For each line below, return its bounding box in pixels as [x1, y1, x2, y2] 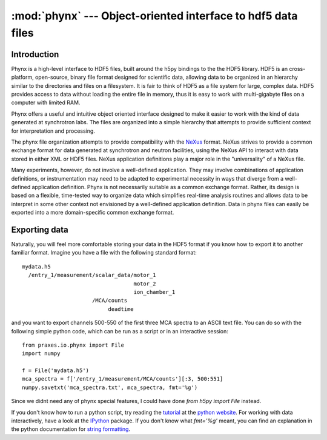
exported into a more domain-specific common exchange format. [11, 209, 174, 216]
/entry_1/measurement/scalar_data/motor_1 [28, 272, 157, 279]
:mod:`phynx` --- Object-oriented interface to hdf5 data [11, 9, 298, 22]
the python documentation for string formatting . [11, 425, 131, 433]
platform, [11, 73, 35, 81]
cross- [288, 65, 306, 72]
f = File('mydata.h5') [22, 367, 90, 374]
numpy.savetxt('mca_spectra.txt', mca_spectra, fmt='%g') [22, 384, 198, 391]
